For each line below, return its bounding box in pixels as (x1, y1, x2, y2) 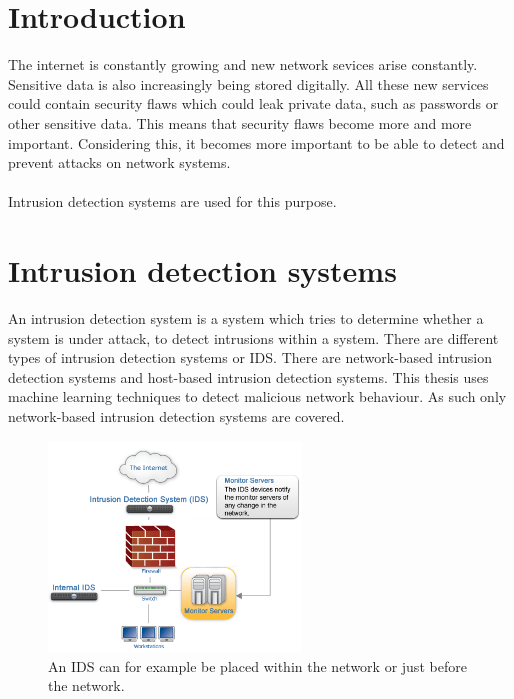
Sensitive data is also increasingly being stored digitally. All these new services (8, 73, 489, 94)
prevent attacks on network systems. (8, 152, 231, 173)
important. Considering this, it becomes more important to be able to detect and (8, 132, 505, 153)
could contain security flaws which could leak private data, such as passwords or (8, 93, 499, 114)
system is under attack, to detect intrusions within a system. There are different (8, 327, 499, 348)
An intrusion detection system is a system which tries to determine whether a (8, 308, 484, 328)
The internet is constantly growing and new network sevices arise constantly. (8, 54, 478, 75)
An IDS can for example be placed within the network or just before (48, 655, 467, 676)
